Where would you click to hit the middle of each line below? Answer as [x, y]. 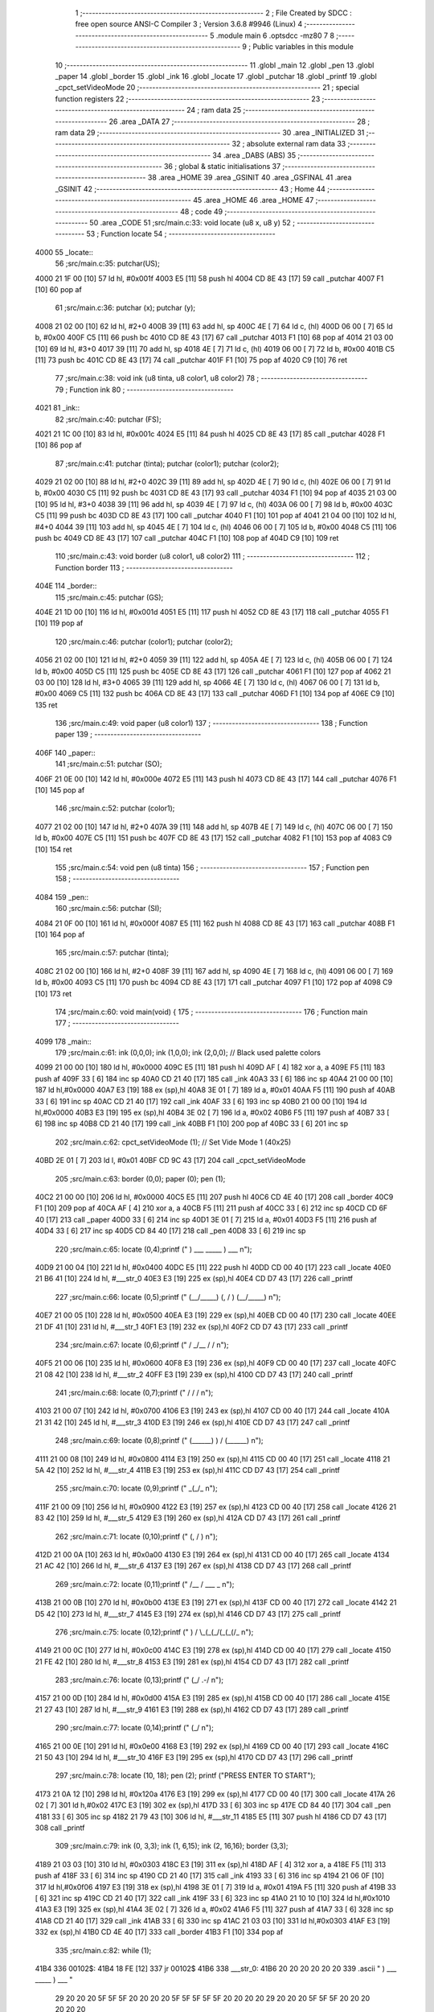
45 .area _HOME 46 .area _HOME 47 [254, 200]
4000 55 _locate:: [64, 252]
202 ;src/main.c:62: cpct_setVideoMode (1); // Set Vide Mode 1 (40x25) [173, 1142]
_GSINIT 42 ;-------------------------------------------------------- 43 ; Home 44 [190, 188]
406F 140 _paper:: [65, 752]
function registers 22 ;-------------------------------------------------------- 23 [188, 99]
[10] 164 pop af [60, 934]
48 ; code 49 [201, 211]
